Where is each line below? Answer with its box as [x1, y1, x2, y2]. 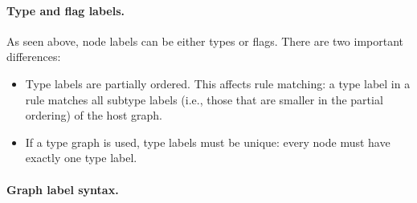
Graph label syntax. [6, 181, 119, 197]
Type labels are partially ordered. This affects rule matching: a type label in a [25, 75, 411, 91]
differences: [6, 48, 61, 65]
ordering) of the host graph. [25, 107, 162, 124]
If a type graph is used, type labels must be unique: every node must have [25, 133, 390, 150]
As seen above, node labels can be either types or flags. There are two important [6, 32, 404, 49]
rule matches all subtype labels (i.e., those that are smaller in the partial [25, 91, 383, 108]
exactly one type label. [25, 149, 137, 166]
